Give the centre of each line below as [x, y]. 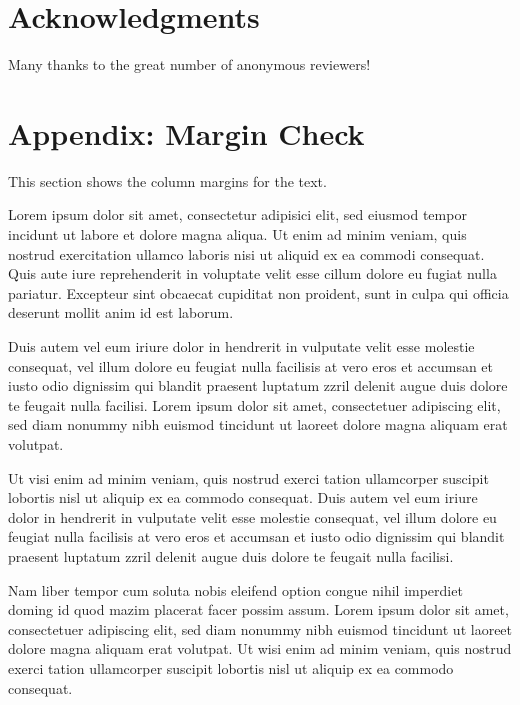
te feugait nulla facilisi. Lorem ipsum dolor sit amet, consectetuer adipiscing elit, [254, 404]
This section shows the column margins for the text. [167, 180]
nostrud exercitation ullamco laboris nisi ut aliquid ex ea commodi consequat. [246, 253]
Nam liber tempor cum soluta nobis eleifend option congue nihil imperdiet [235, 589]
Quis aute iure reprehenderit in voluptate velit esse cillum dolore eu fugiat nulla [252, 273]
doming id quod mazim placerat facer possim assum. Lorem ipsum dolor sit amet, [258, 609]
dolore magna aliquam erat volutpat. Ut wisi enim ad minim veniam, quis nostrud [260, 648]
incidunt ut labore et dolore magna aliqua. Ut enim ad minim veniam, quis [237, 234]
